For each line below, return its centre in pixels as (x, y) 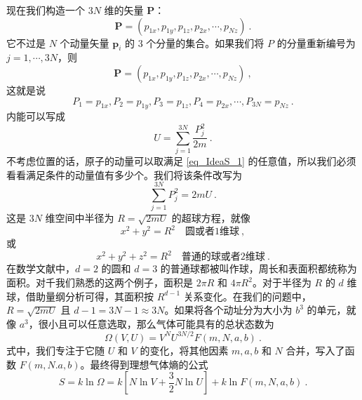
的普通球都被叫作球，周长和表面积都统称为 (259, 268)
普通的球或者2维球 (223, 257)
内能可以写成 (36, 116)
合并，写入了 (315, 350)
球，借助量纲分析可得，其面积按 (80, 296)
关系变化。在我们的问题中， (247, 296)
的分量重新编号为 (316, 42)
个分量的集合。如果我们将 (205, 42)
